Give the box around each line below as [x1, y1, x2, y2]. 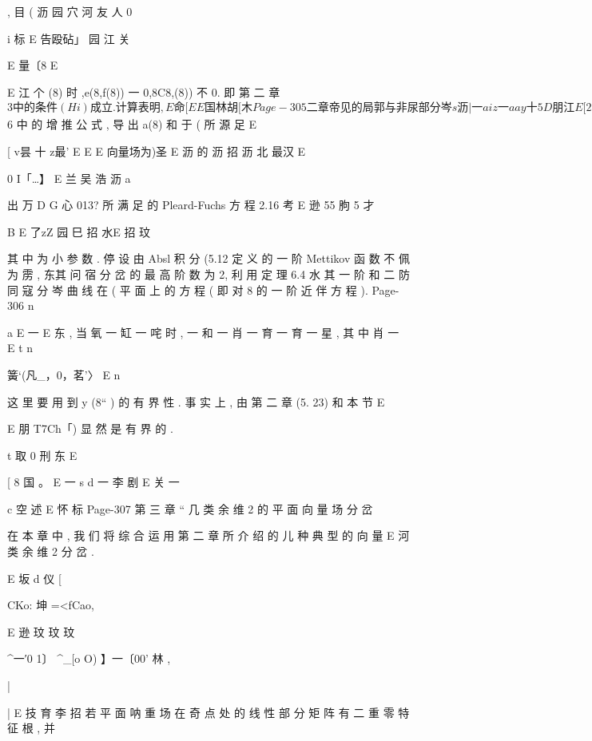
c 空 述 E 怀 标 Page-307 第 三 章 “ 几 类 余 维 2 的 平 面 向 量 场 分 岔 [7, 500, 373, 517]
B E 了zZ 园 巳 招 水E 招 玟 [7, 223, 151, 240]
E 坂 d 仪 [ [7, 569, 62, 586]
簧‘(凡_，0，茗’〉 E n [7, 366, 121, 382]
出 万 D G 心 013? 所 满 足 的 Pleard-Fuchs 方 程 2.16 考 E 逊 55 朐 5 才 [7, 196, 375, 213]
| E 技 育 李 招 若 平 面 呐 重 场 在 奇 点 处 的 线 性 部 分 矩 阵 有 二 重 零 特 [7, 703, 410, 720]
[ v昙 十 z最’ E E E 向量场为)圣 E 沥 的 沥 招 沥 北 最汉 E [7, 142, 306, 159]
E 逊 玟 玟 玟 [7, 623, 75, 640]
